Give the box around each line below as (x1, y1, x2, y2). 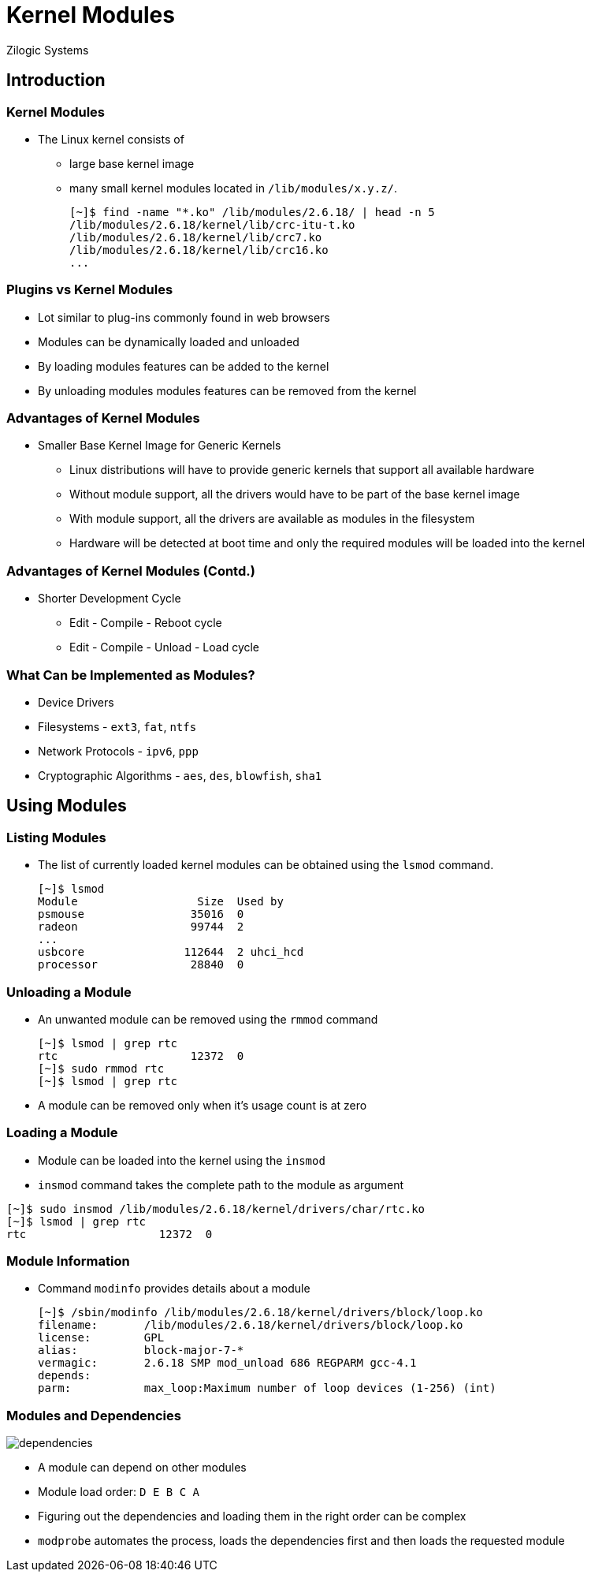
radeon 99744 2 (38, 920, 244, 934)
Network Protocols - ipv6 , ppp (38, 744, 199, 758)
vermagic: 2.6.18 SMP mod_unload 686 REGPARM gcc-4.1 (38, 1356, 417, 1370)
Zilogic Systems (6, 43, 89, 57)
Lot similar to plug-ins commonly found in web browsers (38, 310, 330, 324)
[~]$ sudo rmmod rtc (38, 1061, 165, 1075)
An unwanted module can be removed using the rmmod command (38, 1012, 378, 1026)
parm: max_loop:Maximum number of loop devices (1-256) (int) (38, 1382, 496, 1395)
